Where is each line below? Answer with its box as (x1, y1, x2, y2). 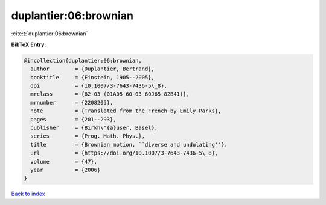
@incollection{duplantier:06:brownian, (24, 57, 142, 64)
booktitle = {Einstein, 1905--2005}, (30, 74, 155, 81)
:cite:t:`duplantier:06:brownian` (11, 30, 88, 37)
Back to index (11, 190, 45, 198)
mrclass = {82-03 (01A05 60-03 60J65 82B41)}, (30, 91, 190, 97)
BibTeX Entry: (11, 41, 46, 48)
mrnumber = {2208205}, (30, 99, 113, 106)
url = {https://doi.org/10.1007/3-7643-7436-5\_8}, (30, 150, 219, 156)
